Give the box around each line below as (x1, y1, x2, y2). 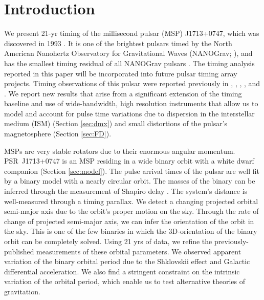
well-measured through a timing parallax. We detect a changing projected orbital (4, 195, 258, 206)
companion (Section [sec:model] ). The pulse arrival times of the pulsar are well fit (4, 165, 260, 176)
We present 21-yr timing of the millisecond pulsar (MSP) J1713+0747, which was (4, 28, 259, 38)
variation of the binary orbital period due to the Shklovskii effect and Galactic (4, 256, 250, 267)
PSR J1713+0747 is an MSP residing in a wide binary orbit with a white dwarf (4, 155, 254, 166)
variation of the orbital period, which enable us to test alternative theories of (4, 276, 246, 287)
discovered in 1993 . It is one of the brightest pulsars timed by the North (4, 37, 232, 48)
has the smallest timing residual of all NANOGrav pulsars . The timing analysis (4, 57, 255, 68)
